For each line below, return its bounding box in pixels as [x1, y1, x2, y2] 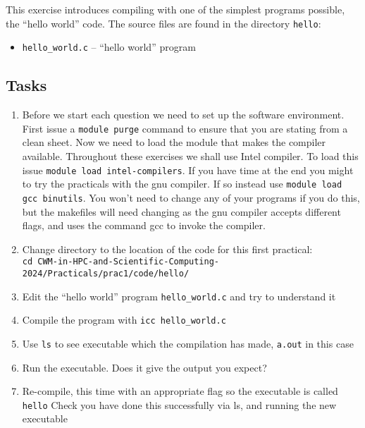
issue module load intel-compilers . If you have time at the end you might [22, 162, 354, 177]
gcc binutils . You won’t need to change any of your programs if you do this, [22, 190, 360, 204]
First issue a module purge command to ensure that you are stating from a [22, 121, 348, 135]
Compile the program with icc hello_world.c [22, 312, 226, 327]
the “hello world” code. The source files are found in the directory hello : [6, 16, 321, 30]
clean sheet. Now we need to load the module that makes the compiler [22, 135, 326, 149]
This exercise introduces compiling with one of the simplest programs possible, [6, 2, 345, 16]
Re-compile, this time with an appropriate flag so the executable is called [22, 384, 338, 398]
